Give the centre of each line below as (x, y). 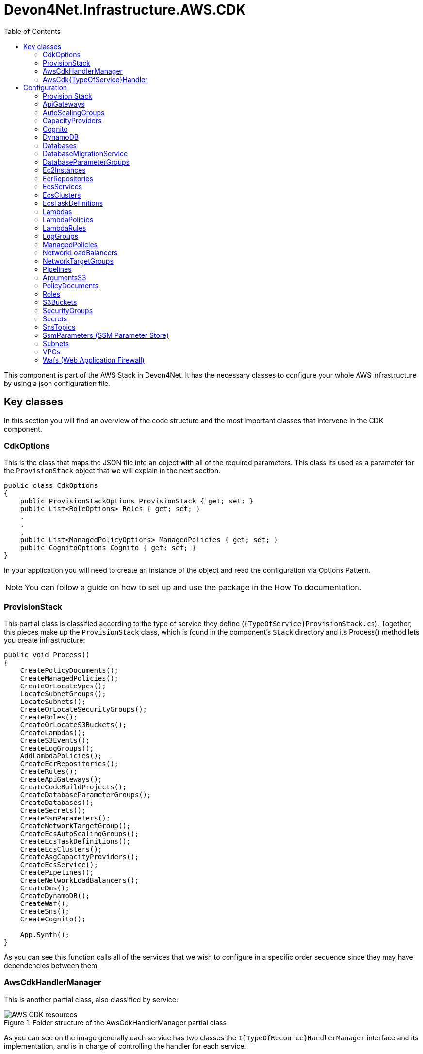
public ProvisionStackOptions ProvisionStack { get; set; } (137, 501)
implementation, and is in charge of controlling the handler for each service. (125, 1046)
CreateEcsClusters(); (61, 849)
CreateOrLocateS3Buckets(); (73, 725)
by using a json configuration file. (57, 383)
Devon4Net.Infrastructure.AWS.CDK (125, 10)
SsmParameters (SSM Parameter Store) (106, 335)
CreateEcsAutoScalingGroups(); (80, 834)
